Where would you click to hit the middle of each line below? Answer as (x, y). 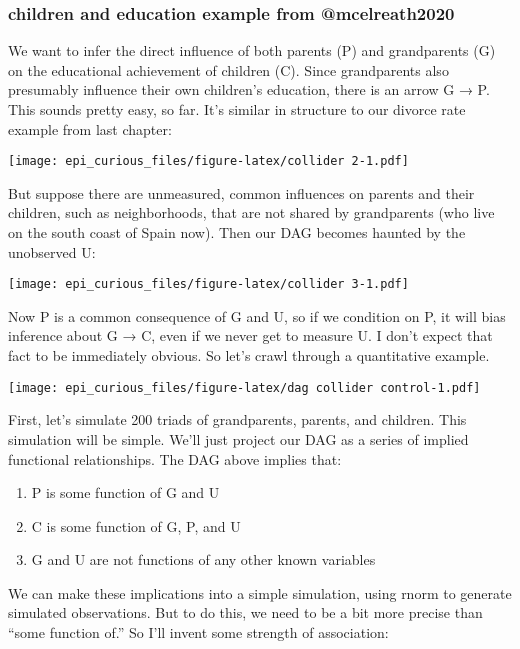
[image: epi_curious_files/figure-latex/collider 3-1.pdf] (208, 284)
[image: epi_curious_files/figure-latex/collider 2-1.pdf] (208, 161)
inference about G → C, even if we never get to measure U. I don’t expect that (250, 335)
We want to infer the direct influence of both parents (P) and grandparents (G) (252, 50)
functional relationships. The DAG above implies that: (175, 458)
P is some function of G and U (125, 492)
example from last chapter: (90, 128)
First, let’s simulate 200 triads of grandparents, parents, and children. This (237, 419)
